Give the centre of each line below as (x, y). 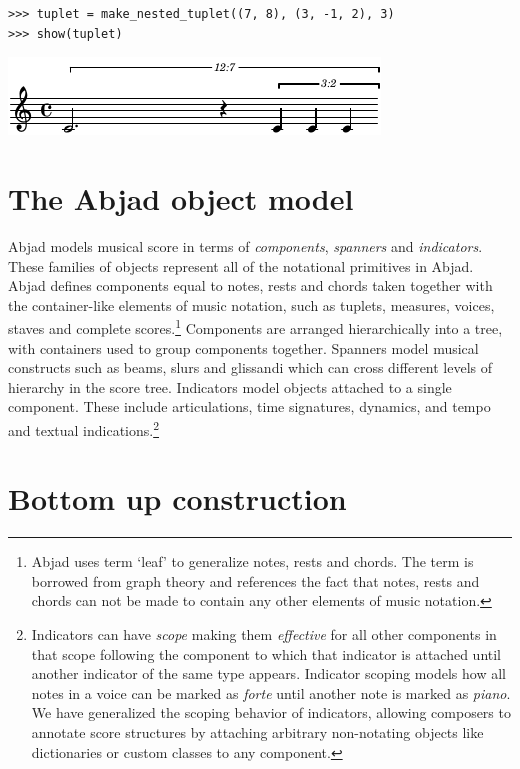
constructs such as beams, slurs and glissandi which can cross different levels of (250, 367)
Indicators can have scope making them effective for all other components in (264, 634)
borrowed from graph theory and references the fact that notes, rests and (255, 580)
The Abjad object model (181, 197)
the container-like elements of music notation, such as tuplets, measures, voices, (251, 304)
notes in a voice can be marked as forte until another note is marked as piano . (271, 692)
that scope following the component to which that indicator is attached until (266, 653)
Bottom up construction (177, 498)
